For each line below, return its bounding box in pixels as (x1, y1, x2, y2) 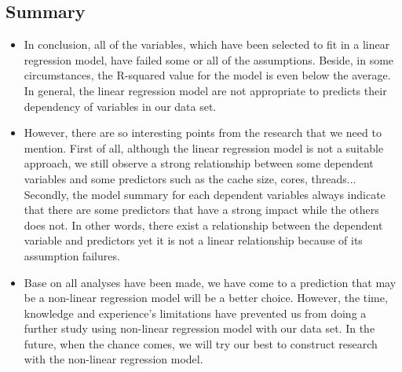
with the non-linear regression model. (24, 351, 203, 367)
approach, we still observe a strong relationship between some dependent (24, 155, 374, 171)
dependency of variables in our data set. (24, 98, 217, 114)
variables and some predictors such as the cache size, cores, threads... (24, 170, 356, 186)
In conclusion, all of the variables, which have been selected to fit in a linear (24, 36, 390, 53)
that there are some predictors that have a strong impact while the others (24, 201, 379, 218)
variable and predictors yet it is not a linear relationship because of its (24, 232, 363, 249)
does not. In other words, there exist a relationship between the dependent (24, 216, 383, 233)
